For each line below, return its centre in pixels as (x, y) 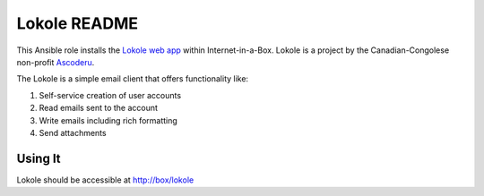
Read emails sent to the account (99, 108)
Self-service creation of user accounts (110, 95)
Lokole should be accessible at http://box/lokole (105, 180)
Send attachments (73, 132)
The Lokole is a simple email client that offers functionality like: (133, 79)
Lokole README (78, 23)
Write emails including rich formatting (108, 120)
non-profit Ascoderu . (56, 62)
